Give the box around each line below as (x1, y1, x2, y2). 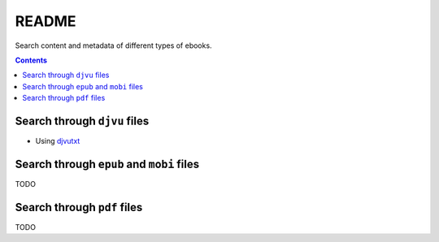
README (15, 12, 76, 30)
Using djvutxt (35, 136, 80, 146)
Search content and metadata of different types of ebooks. (15, 41, 212, 50)
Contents (15, 55, 48, 65)
